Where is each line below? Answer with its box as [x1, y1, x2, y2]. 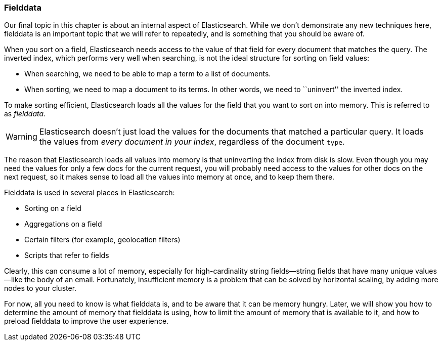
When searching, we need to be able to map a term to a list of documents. [24, 69, 271, 78]
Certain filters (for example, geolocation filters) [24, 235, 181, 244]
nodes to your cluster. [4, 284, 77, 293]
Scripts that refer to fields [24, 251, 109, 260]
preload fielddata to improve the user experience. [4, 317, 169, 326]
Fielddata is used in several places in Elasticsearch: [4, 188, 175, 197]
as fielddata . [4, 109, 46, 118]
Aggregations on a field [24, 220, 102, 229]
